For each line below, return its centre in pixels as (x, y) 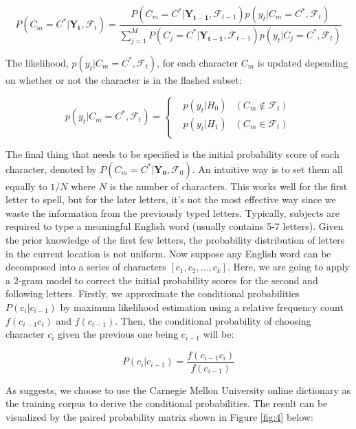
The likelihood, (37, 62)
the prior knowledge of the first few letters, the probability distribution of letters (175, 240)
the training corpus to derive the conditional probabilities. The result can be (167, 403)
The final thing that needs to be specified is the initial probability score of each (173, 154)
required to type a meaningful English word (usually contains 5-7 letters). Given (175, 226)
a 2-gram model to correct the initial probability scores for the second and (162, 280)
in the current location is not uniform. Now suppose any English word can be (168, 253)
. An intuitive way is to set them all (267, 169)
